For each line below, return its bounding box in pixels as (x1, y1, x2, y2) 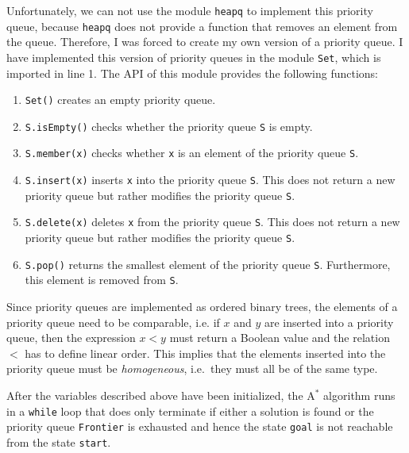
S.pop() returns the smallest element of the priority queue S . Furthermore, (25, 255, 391, 272)
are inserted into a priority (264, 313, 394, 330)
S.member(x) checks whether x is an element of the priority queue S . (25, 144, 359, 161)
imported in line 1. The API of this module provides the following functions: (6, 64, 378, 81)
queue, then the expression (6, 329, 136, 346)
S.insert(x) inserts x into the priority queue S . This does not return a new (25, 171, 395, 188)
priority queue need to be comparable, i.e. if (6, 313, 220, 330)
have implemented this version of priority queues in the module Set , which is (6, 48, 381, 65)
